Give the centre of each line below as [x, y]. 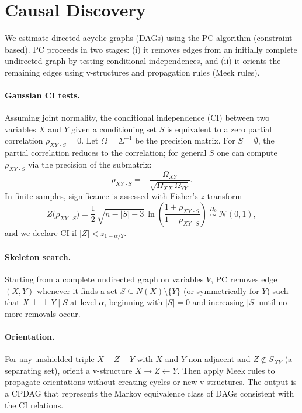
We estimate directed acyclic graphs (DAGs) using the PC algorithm [128, 38]
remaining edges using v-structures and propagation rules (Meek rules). [132, 72]
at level [83, 302]
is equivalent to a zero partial [219, 129]
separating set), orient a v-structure [69, 370]
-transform [223, 196]
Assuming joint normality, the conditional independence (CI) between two [137, 117]
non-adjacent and [219, 359]
